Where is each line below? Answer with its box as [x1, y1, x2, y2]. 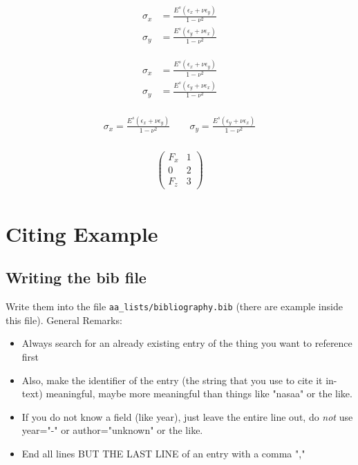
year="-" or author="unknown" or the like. [21, 423, 203, 437]
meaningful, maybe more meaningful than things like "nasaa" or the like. [46, 386, 352, 401]
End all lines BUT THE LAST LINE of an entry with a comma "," [21, 446, 305, 460]
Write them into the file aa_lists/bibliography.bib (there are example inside [6, 299, 343, 314]
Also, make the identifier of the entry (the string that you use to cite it [21, 372, 323, 387]
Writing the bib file [6, 267, 147, 288]
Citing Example [6, 219, 158, 247]
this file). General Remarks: [6, 312, 122, 327]
